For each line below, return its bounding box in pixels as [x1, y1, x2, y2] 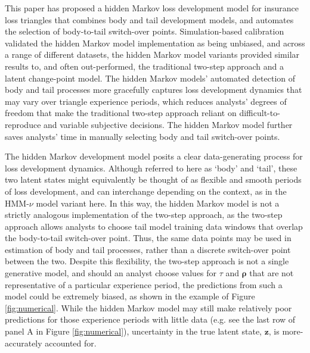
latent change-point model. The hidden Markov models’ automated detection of [5, 71, 296, 84]
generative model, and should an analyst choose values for [5, 267, 217, 279]
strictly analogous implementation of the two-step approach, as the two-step [5, 208, 283, 221]
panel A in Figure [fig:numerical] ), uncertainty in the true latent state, [5, 325, 262, 338]
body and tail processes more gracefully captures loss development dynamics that [5, 83, 302, 96]
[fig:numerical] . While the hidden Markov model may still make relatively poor [5, 301, 292, 314]
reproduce [5, 118, 41, 130]
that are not [249, 267, 294, 279]
